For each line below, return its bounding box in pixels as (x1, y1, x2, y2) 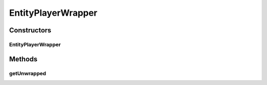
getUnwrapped (9, 70, 46, 77)
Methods (9, 55, 38, 63)
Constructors (9, 26, 51, 34)
